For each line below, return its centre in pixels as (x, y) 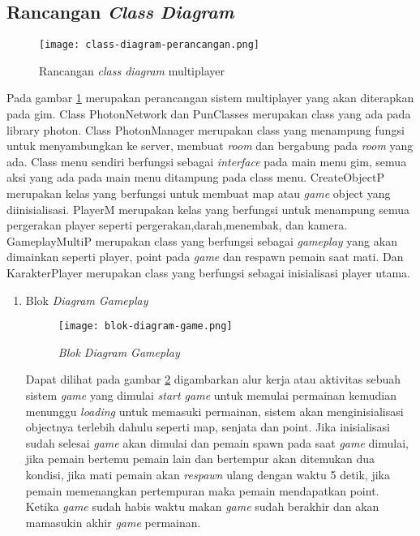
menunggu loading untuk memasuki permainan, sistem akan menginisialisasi (214, 411)
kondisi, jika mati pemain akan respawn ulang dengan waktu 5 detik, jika (208, 474)
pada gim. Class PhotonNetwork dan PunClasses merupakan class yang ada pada (209, 114)
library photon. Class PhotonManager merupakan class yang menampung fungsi (206, 129)
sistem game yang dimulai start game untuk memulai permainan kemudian (211, 395)
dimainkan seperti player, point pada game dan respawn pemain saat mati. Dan (205, 257)
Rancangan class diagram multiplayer (132, 70)
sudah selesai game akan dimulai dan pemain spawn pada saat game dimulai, (217, 442)
